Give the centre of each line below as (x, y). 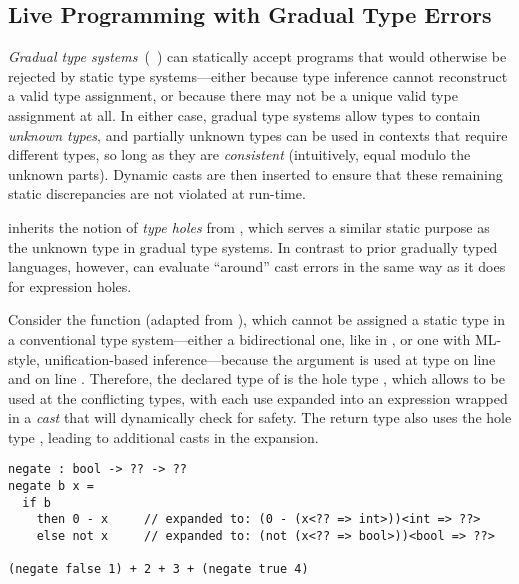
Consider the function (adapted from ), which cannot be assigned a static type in (257, 319)
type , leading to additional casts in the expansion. (163, 436)
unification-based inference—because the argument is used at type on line (270, 358)
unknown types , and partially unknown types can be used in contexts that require (258, 134)
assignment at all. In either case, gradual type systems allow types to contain (244, 114)
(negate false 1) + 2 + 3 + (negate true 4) (158, 569)
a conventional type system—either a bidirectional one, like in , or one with (239, 338)
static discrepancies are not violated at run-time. (157, 193)
